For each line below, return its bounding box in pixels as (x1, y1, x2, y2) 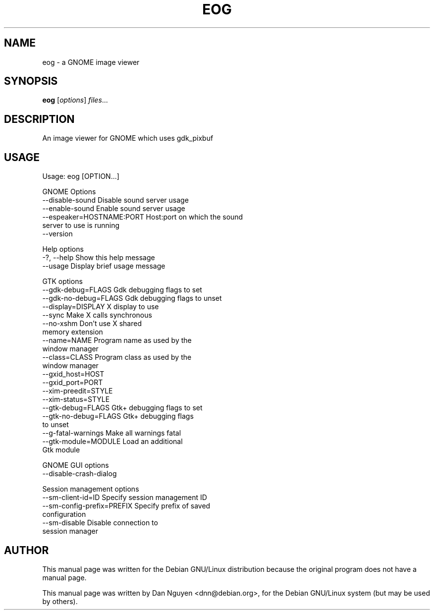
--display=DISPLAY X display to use (42, 302, 159, 311)
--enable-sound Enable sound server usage (42, 204, 185, 213)
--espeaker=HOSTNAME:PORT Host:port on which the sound (42, 213, 243, 222)
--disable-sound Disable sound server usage (42, 196, 189, 205)
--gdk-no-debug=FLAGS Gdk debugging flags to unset (42, 294, 222, 303)
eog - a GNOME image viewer (42, 57, 140, 66)
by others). (42, 597, 78, 606)
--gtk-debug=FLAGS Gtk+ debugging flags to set (42, 403, 203, 412)
